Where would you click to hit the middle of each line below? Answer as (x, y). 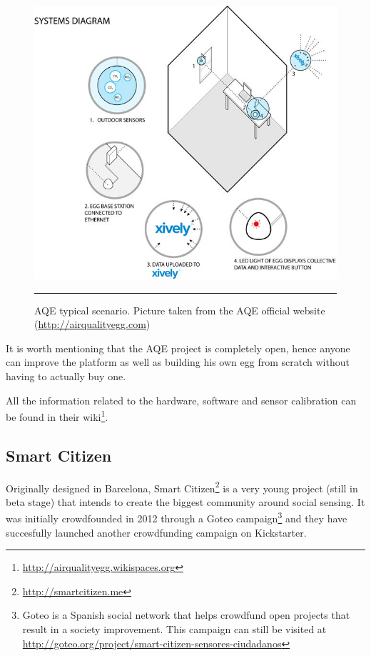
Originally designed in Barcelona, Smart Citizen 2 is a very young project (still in (182, 487)
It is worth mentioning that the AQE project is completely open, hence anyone (178, 348)
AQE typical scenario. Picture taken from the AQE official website (180, 310)
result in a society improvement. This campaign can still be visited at (174, 629)
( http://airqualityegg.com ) (92, 324)
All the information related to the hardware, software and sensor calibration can (181, 400)
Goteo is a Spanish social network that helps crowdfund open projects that (186, 615)
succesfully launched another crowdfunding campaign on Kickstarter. (156, 532)
